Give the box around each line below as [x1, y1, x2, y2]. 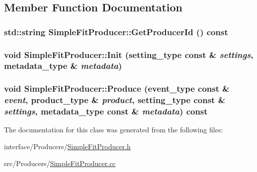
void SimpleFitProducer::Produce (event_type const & [4, 82, 230, 95]
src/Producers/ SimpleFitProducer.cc [4, 158, 116, 168]
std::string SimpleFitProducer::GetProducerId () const [4, 25, 228, 38]
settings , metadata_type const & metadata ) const [4, 105, 208, 117]
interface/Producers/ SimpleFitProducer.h [4, 141, 131, 152]
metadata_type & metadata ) [4, 59, 122, 72]
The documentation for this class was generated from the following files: [4, 124, 223, 135]
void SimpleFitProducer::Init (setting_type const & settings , [4, 48, 254, 60]
